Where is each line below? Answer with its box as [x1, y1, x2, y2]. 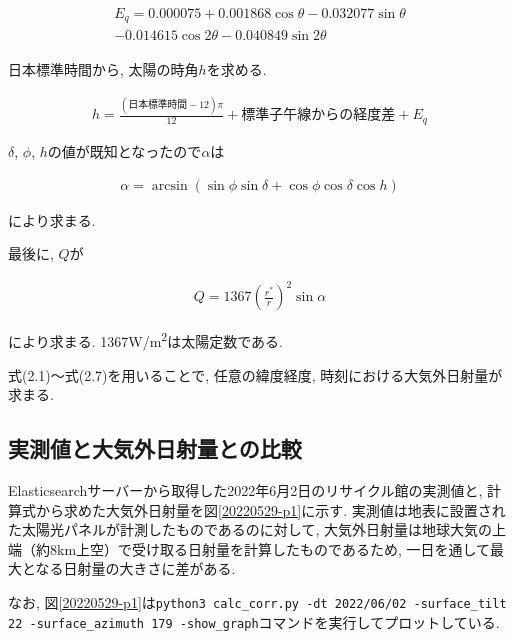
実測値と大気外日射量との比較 [8, 433, 302, 464]
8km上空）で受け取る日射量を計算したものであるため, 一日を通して [49, 538, 491, 559]
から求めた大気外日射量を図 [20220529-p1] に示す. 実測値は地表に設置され [35, 499, 506, 520]
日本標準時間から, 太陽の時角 [8, 58, 199, 79]
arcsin [151, 178, 188, 193]
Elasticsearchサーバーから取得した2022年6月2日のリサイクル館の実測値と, [8, 479, 483, 500]
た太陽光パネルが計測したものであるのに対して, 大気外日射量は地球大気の [8, 519, 492, 540]
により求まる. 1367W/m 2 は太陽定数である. [8, 328, 283, 351]
